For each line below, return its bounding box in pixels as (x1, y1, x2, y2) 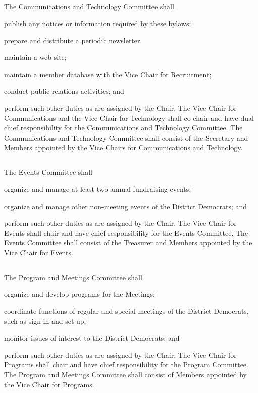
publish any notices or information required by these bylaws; (4, 18, 191, 28)
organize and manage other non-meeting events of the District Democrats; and (4, 201, 247, 211)
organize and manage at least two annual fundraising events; (4, 183, 191, 194)
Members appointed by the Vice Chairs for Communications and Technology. (4, 142, 243, 153)
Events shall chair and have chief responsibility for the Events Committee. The (4, 227, 248, 238)
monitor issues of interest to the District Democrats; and (4, 333, 180, 343)
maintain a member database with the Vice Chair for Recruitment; (4, 69, 212, 79)
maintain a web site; (4, 52, 67, 62)
